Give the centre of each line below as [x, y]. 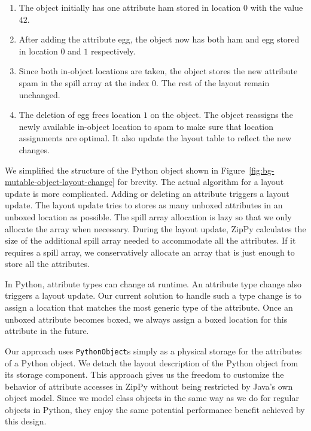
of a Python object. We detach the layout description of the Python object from [152, 362]
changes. [34, 149]
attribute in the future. [47, 331]
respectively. [113, 51]
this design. [26, 421]
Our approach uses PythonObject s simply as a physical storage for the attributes [153, 350]
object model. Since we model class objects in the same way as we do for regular [152, 398]
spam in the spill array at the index [84, 82]
